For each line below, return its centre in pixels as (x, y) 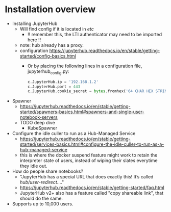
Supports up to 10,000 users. (43, 204)
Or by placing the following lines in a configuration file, (85, 66)
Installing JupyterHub (35, 23)
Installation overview (50, 9)
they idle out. (33, 166)
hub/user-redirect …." (42, 182)
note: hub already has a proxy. (52, 45)
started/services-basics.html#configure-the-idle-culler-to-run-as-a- (92, 144)
